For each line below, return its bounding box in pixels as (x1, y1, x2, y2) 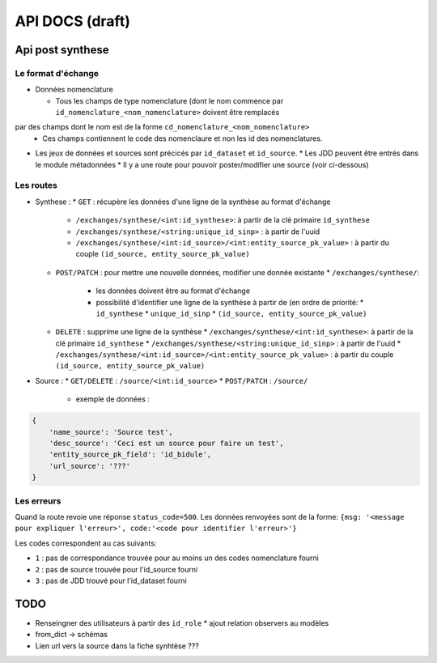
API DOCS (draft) (15, 12, 131, 30)
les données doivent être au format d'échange (95, 286, 251, 295)
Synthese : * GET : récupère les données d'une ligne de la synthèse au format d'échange (35, 197, 331, 206)
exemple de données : (75, 394, 150, 404)
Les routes (15, 180, 58, 191)
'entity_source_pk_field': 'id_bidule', (49, 450, 212, 459)
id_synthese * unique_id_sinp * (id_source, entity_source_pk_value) (95, 308, 367, 318)
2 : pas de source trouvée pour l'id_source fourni (35, 564, 198, 574)
